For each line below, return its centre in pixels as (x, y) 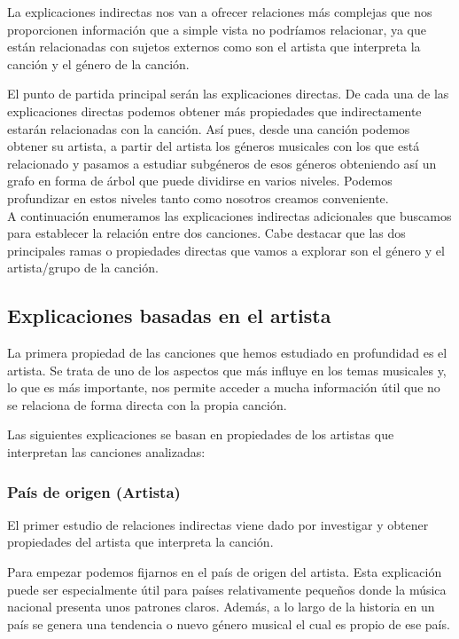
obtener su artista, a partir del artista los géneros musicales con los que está (214, 146)
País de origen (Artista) (94, 491)
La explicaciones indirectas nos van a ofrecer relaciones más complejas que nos (220, 12)
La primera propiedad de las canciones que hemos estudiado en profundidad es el (227, 353)
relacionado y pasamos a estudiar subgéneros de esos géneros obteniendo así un (222, 163)
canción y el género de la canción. (98, 63)
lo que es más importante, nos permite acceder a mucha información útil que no (224, 387)
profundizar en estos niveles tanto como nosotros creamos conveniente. (198, 197)
